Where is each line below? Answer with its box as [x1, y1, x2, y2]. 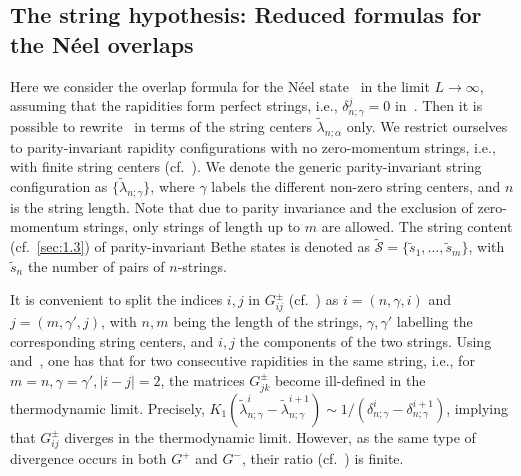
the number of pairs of [27, 255, 165, 276]
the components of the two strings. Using [239, 330, 492, 351]
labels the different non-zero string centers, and [211, 176, 501, 197]
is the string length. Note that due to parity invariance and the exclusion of [10, 196, 473, 217]
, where [150, 176, 195, 197]
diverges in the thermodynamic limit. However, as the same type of [64, 426, 476, 447]
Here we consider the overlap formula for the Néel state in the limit [10, 75, 430, 96]
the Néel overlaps [10, 28, 194, 59]
